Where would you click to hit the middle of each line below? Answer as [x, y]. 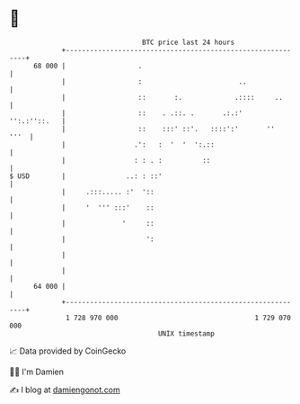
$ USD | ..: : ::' [86, 176]
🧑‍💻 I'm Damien [37, 372]
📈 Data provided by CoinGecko [68, 351]
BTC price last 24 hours [189, 42]
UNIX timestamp [186, 333]
